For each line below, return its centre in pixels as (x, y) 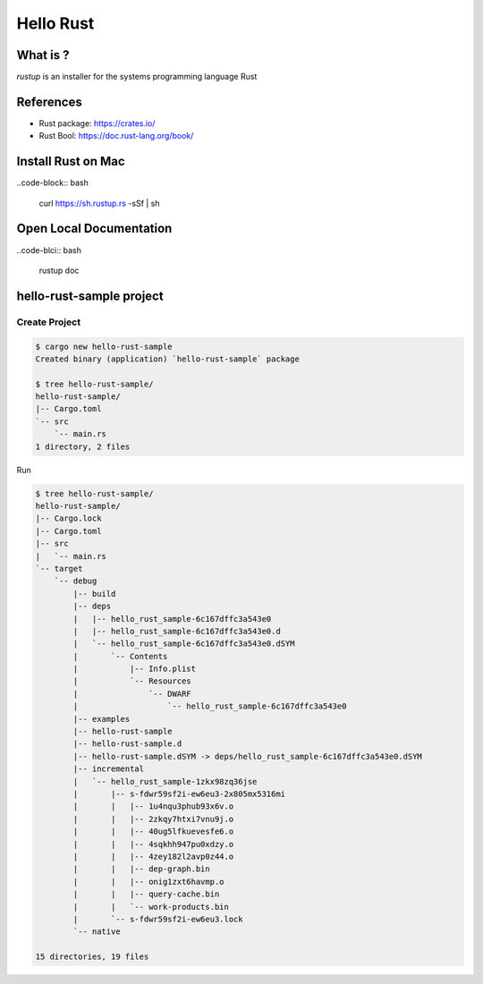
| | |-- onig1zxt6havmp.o (148, 882)
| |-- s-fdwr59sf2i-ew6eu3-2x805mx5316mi (179, 793)
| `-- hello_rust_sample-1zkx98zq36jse (165, 781)
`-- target (59, 568)
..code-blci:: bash (49, 250)
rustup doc (59, 270)
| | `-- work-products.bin (151, 907)
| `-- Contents (120, 656)
